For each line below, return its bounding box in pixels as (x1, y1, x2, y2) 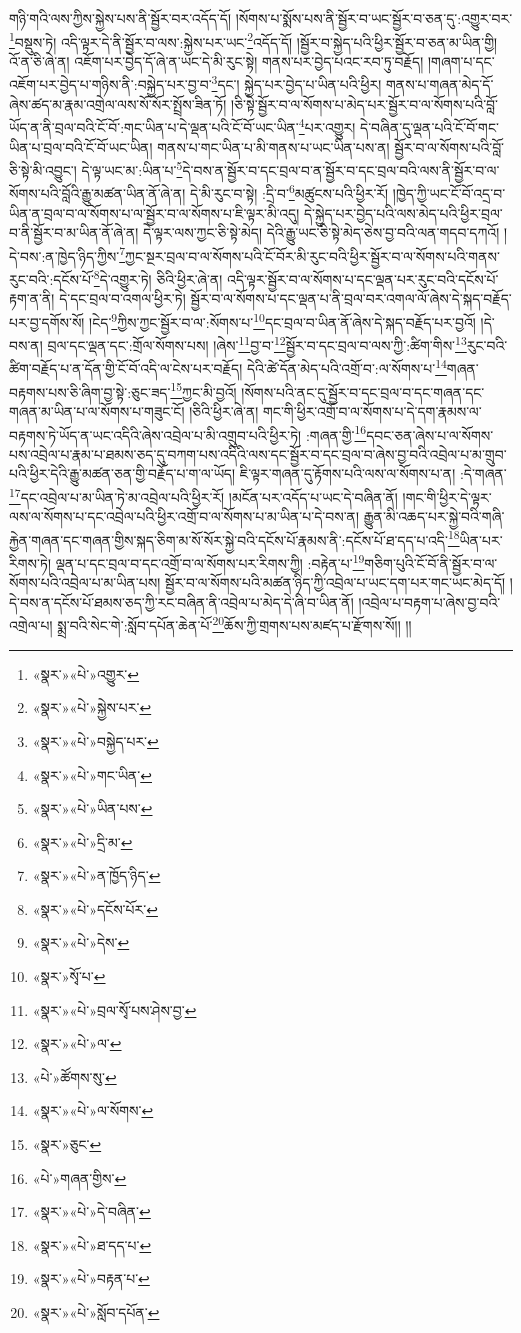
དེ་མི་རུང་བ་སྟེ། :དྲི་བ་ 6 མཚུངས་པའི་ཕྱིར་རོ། (190, 180, 389, 204)
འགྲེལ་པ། (9, 615, 53, 636)
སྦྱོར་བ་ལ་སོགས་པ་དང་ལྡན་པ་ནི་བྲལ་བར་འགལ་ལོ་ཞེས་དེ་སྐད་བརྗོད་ (190, 288, 512, 309)
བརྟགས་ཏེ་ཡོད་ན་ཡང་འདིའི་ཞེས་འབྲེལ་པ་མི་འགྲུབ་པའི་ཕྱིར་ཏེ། (9, 424, 302, 445)
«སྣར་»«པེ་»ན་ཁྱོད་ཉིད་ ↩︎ (32, 865, 161, 886)
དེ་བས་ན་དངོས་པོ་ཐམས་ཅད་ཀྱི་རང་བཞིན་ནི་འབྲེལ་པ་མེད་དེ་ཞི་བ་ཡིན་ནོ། (9, 591, 354, 612)
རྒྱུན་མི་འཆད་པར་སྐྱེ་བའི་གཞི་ (363, 506, 505, 527)
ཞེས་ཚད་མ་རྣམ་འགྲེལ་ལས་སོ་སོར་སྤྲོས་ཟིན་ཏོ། (9, 93, 227, 114)
